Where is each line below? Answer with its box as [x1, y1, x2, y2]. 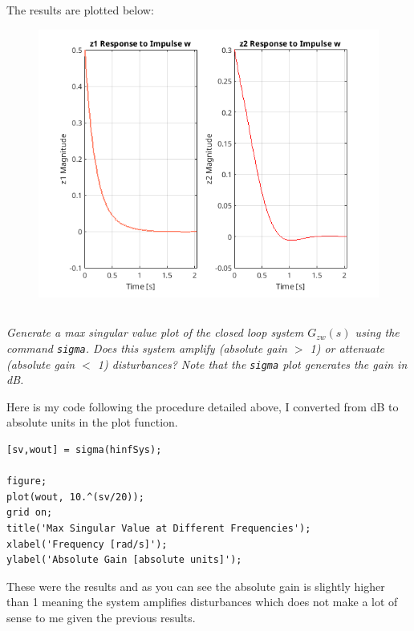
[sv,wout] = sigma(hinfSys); [6, 444, 162, 455]
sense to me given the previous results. [6, 609, 196, 625]
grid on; [6, 507, 53, 519]
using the [355, 324, 400, 341]
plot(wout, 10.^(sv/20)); [6, 491, 144, 503]
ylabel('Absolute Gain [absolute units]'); [6, 554, 242, 566]
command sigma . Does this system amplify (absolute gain [6, 339, 287, 356]
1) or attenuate [310, 339, 385, 356]
